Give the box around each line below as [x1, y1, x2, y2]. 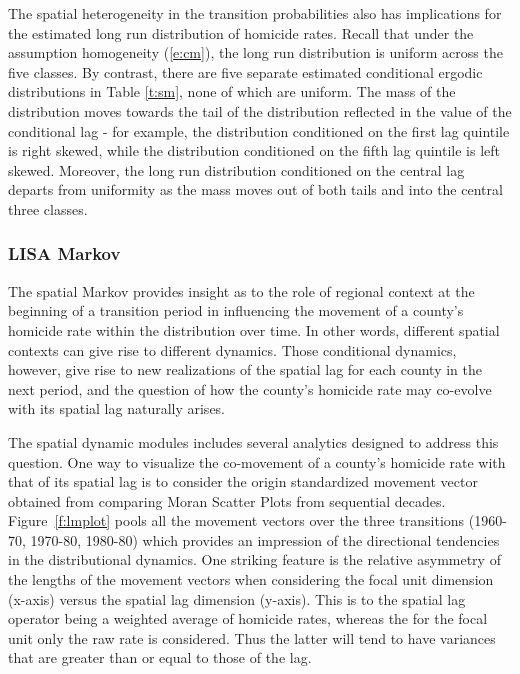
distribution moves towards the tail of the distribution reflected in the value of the [8, 100, 512, 121]
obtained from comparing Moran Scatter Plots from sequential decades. [8, 490, 446, 511]
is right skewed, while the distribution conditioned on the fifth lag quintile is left [8, 140, 500, 161]
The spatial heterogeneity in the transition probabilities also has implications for [8, 3, 502, 23]
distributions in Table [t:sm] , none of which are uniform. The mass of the [8, 81, 456, 102]
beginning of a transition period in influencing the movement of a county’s [8, 300, 464, 321]
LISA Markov [8, 241, 121, 266]
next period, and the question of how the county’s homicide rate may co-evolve [8, 378, 492, 399]
